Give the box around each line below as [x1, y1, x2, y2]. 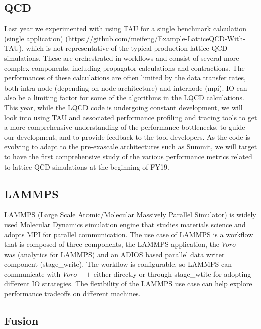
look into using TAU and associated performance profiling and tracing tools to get [4, 112, 257, 122]
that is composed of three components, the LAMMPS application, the [4, 239, 220, 250]
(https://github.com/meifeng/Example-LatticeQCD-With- [65, 33, 245, 43]
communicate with [4, 268, 61, 279]
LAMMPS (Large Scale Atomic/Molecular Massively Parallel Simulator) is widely [4, 209, 256, 220]
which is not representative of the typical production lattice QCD [26, 43, 228, 53]
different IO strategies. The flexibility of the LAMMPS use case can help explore [4, 278, 252, 289]
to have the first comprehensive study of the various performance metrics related [4, 151, 252, 161]
